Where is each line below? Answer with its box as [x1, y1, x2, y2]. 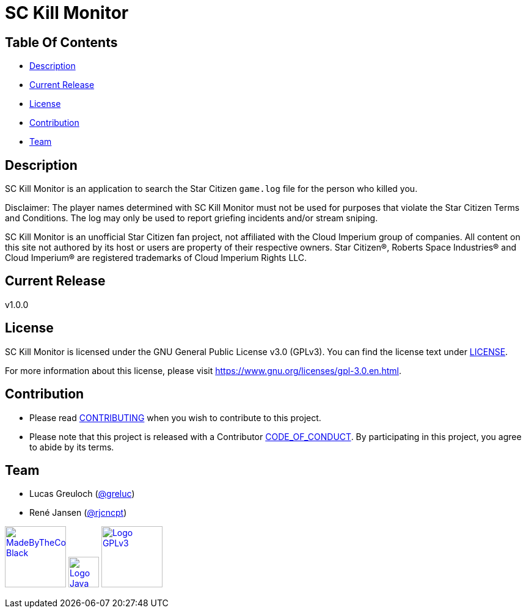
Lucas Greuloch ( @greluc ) [29, 488, 135, 499]
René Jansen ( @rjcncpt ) [29, 507, 127, 518]
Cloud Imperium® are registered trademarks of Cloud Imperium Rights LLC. [5, 252, 307, 263]
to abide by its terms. [29, 441, 114, 452]
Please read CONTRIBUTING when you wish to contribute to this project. [29, 412, 321, 423]
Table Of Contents [5, 34, 118, 50]
